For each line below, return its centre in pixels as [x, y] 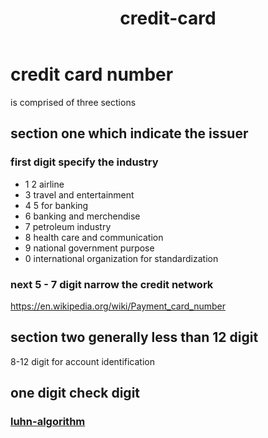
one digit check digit [75, 393]
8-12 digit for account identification [82, 361]
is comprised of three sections [73, 102]
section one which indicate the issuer [129, 133]
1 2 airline [44, 184]
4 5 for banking [56, 205]
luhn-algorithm [48, 422]
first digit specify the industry [84, 162]
